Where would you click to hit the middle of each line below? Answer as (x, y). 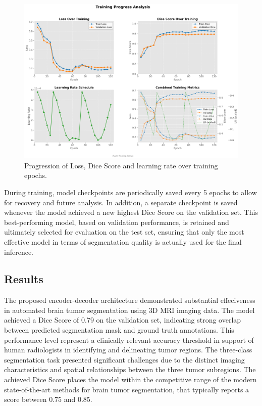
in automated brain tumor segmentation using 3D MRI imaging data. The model (129, 310)
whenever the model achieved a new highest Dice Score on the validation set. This (131, 212)
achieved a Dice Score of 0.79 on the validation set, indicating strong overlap (123, 320)
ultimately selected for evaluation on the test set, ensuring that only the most (124, 232)
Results (24, 279)
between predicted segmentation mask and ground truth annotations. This (119, 330)
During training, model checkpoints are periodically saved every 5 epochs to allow (130, 192)
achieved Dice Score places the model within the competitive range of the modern (130, 379)
